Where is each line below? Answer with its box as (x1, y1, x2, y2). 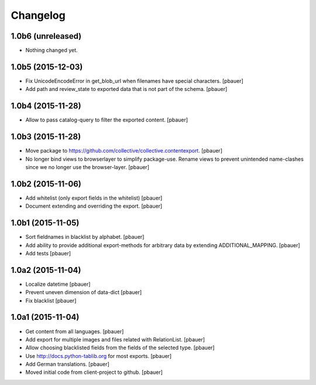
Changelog (11, 9, 66, 22)
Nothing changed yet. (25, 47, 78, 54)
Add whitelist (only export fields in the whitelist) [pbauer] (25, 194, 163, 201)
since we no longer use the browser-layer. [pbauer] (25, 163, 149, 170)
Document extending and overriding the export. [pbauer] (25, 202, 163, 210)
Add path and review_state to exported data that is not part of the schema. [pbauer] (25, 86, 228, 93)
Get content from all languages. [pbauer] (25, 327, 124, 335)
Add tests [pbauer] (25, 249, 71, 256)
